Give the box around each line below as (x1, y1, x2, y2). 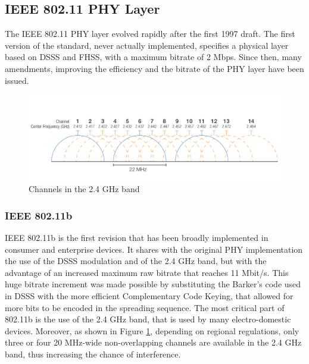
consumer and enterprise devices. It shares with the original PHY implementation (5, 243, 303, 255)
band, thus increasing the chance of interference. (5, 348, 181, 360)
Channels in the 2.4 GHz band (29, 183, 140, 195)
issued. (5, 74, 29, 86)
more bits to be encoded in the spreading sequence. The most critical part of (5, 301, 285, 313)
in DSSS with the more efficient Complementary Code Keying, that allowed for (5, 290, 294, 302)
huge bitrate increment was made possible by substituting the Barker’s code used (5, 278, 301, 290)
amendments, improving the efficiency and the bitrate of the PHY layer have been (5, 62, 304, 74)
